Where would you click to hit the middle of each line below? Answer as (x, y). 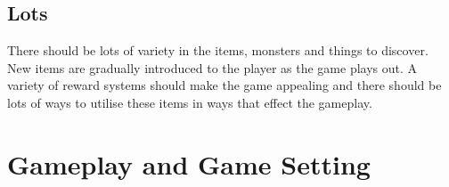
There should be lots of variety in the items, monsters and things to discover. (218, 50)
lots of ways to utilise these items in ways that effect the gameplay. (190, 102)
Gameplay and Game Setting (189, 163)
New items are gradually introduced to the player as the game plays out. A (212, 67)
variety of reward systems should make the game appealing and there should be (224, 85)
